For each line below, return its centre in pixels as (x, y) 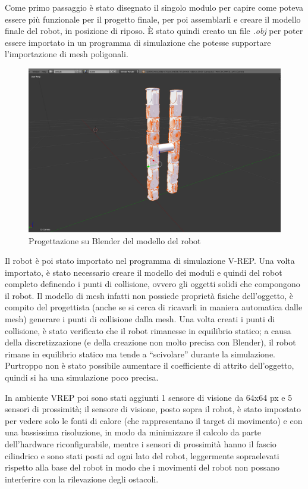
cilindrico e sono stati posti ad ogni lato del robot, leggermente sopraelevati (142, 455)
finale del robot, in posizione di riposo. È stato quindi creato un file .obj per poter (154, 31)
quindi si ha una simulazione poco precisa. (82, 377)
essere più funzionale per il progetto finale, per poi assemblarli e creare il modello (153, 19)
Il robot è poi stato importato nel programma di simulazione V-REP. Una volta (150, 261)
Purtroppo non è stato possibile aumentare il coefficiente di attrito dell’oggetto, (150, 365)
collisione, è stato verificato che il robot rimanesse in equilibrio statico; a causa (148, 330)
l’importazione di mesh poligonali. (67, 54)
